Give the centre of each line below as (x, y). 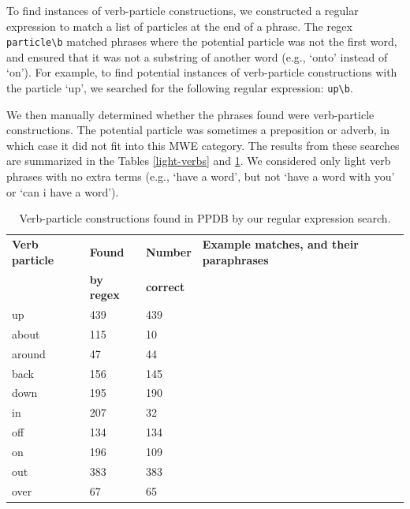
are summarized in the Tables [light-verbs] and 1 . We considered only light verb (199, 161)
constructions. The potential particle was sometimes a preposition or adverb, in (198, 130)
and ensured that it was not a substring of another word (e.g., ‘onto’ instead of (197, 56)
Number (168, 251)
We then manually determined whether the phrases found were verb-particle (190, 114)
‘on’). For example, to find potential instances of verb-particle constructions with (202, 72)
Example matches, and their (280, 244)
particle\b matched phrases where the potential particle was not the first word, (202, 41)
